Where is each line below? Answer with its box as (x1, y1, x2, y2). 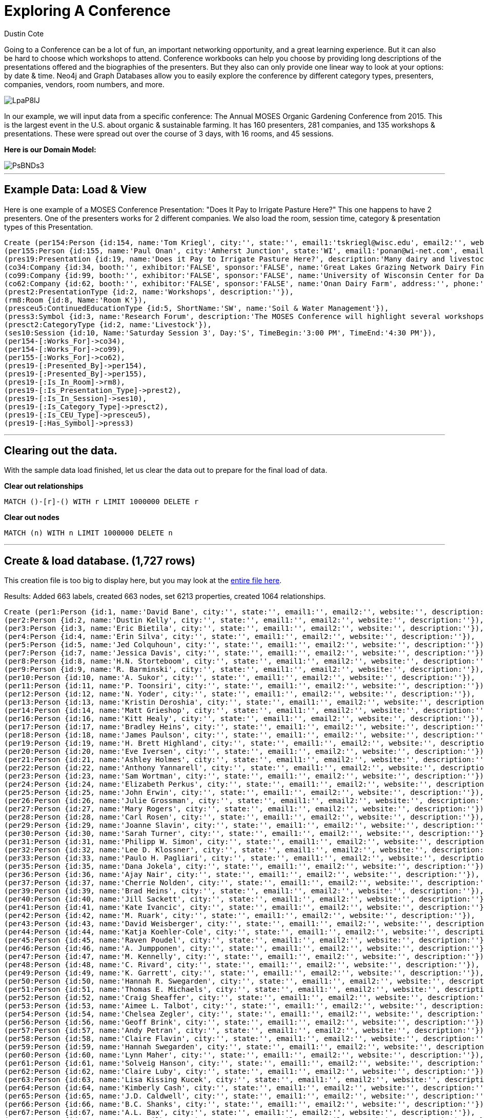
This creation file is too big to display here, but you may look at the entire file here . (4, 576, 282, 585)
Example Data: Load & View (4, 183, 147, 196)
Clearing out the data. (4, 444, 118, 457)
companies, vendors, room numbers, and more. (4, 79, 165, 89)
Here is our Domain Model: (4, 145, 96, 154)
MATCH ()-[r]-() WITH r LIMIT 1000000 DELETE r (4, 497, 199, 506)
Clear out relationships (4, 482, 84, 491)
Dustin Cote (4, 29, 44, 38)
